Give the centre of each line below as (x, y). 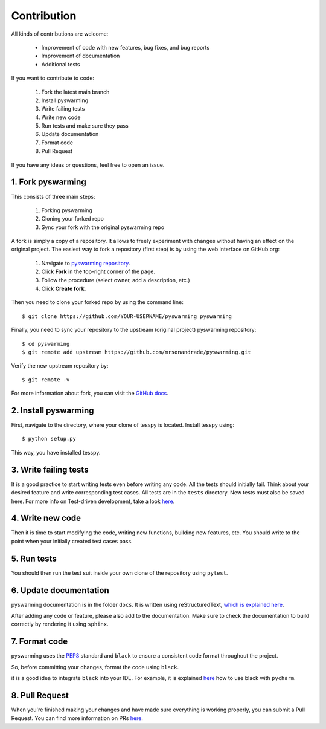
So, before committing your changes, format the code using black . (95, 667)
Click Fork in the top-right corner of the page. (98, 271)
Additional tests (61, 64)
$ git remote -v (46, 380)
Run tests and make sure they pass (85, 126)
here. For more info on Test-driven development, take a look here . (93, 501)
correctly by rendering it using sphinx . (60, 624)
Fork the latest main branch (75, 92)
